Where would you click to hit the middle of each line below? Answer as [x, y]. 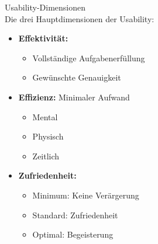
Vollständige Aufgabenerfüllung [89, 57]
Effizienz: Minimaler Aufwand [74, 97]
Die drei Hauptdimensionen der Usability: [80, 18]
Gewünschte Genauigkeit [77, 77]
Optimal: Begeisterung [73, 234]
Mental [45, 116]
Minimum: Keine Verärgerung [86, 195]
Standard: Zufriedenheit [75, 215]
